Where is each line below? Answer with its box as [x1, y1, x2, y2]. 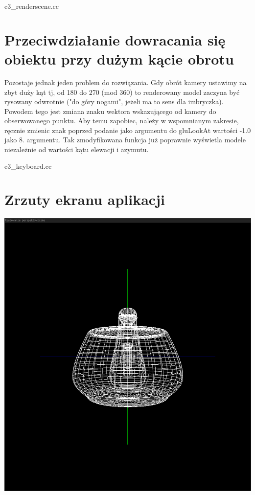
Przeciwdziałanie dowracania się [4, 29, 226, 49]
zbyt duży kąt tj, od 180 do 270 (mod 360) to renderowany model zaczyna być [4, 87, 240, 97]
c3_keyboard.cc [4, 160, 52, 171]
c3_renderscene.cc [4, 1, 59, 11]
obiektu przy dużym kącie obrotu [4, 48, 234, 68]
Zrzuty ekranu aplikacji [4, 189, 165, 209]
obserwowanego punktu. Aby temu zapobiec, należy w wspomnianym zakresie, [4, 115, 239, 126]
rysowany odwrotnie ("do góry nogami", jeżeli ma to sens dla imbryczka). [4, 96, 224, 107]
